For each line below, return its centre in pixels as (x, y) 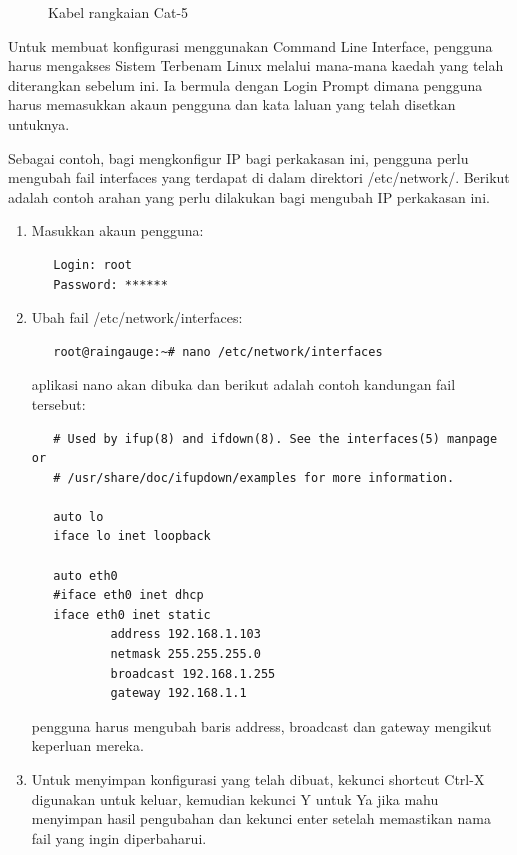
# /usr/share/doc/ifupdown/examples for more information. (254, 477)
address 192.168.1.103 (185, 634)
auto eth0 (85, 575)
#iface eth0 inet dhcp (128, 595)
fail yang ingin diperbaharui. (119, 837)
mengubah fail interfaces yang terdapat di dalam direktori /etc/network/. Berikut (259, 177)
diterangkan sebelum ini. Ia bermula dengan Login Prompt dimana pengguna (245, 84)
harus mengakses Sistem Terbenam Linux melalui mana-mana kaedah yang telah (256, 65)
